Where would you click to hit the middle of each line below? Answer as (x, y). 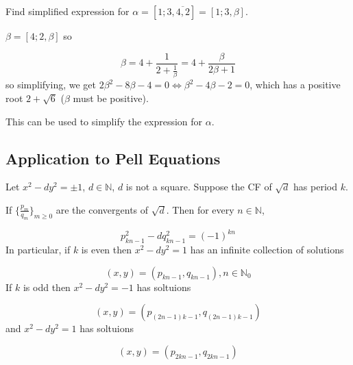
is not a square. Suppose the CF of (199, 187)
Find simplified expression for (68, 11)
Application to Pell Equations (113, 158)
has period (315, 187)
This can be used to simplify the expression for (104, 121)
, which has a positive (295, 85)
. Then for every (200, 209)
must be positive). (111, 98)
